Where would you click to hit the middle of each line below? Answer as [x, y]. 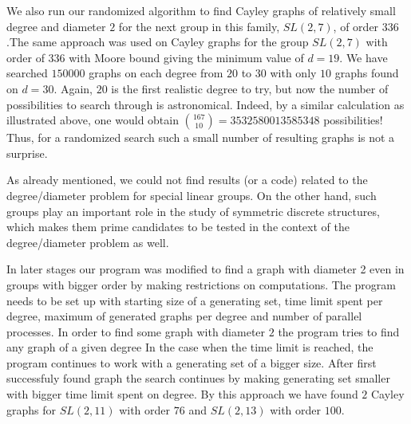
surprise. [27, 153]
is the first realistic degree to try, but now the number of [250, 88]
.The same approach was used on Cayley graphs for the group [158, 42]
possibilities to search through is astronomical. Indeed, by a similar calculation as [205, 104]
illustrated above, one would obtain [93, 120]
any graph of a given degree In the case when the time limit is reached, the [190, 347]
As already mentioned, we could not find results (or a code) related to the [187, 180]
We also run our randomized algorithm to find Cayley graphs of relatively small [201, 10]
